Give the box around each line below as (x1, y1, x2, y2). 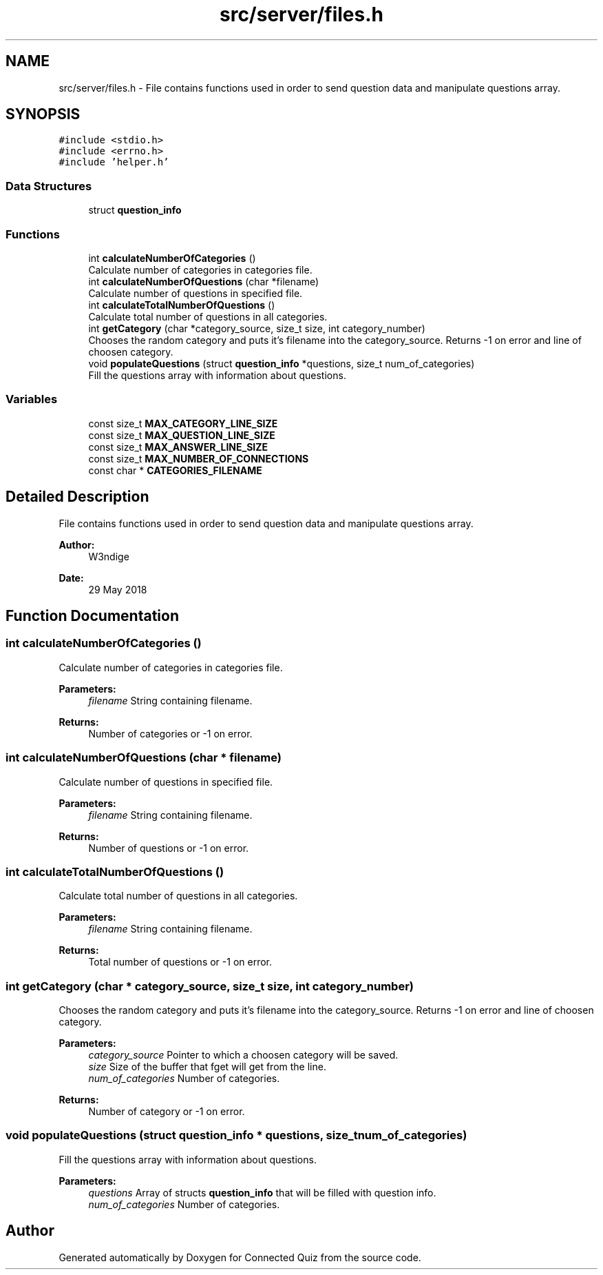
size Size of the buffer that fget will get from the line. (88, 1061, 326, 1072)
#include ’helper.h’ (59, 156, 169, 168)
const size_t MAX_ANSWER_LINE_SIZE (88, 440, 268, 453)
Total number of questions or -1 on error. (88, 956, 272, 968)
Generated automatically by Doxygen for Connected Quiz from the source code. (59, 1251, 421, 1263)
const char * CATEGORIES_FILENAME (88, 464, 262, 476)
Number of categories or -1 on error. (88, 727, 253, 739)
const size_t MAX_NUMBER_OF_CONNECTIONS (88, 452, 309, 465)
